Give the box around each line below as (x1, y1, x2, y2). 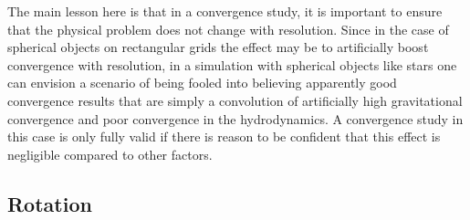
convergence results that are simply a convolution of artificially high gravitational (7, 90, 463, 110)
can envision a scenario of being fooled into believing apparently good (7, 73, 397, 92)
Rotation (7, 189, 92, 217)
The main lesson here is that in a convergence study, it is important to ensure (7, 2, 443, 20)
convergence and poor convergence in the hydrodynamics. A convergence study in (7, 109, 464, 128)
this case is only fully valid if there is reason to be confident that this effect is (7, 127, 441, 146)
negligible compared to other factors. (7, 144, 213, 163)
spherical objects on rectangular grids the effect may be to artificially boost (7, 37, 429, 57)
